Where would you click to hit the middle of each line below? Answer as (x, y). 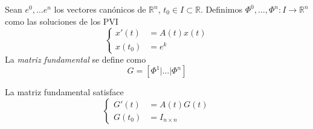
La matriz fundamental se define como (76, 59)
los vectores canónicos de (100, 9)
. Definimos (221, 9)
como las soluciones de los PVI (62, 21)
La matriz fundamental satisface (64, 92)
